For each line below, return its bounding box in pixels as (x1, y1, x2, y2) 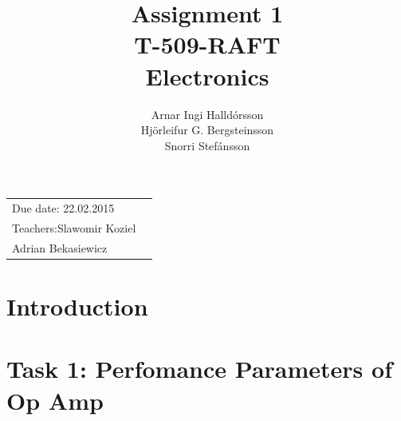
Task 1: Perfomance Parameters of (6, 352, 392, 385)
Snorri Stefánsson (164, 137, 250, 153)
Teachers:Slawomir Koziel (12, 219, 136, 236)
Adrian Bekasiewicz (12, 239, 108, 256)
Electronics (145, 59, 269, 92)
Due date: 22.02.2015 (12, 200, 115, 216)
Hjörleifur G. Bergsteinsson (140, 121, 274, 138)
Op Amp (6, 383, 104, 416)
